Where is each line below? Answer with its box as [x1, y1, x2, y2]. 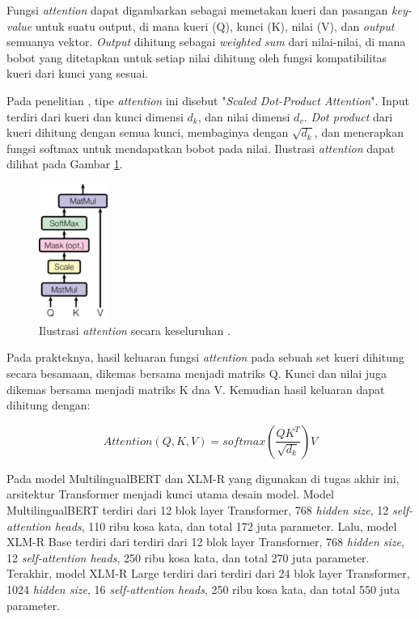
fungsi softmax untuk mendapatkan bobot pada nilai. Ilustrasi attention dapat [6, 139, 396, 156]
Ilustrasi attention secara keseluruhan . [39, 321, 231, 338]
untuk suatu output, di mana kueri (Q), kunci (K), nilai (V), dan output [35, 17, 395, 34]
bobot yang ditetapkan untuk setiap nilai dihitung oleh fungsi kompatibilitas [6, 49, 387, 66]
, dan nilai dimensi [197, 108, 290, 125]
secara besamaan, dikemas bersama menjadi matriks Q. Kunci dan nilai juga [6, 365, 387, 382]
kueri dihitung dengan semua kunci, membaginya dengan [6, 124, 289, 141]
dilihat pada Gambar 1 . [6, 155, 123, 172]
